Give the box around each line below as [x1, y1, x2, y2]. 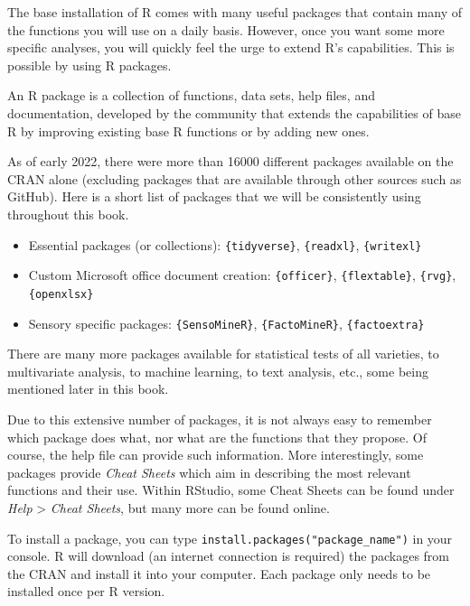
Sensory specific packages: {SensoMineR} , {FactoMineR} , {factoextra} [28, 313, 425, 332]
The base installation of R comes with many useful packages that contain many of [7, 3, 462, 21]
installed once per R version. [7, 582, 165, 601]
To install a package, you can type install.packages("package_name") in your [7, 528, 453, 547]
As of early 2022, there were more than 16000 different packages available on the [7, 152, 454, 171]
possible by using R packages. [7, 55, 172, 74]
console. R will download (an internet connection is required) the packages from [7, 546, 450, 565]
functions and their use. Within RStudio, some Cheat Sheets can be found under [7, 480, 455, 499]
